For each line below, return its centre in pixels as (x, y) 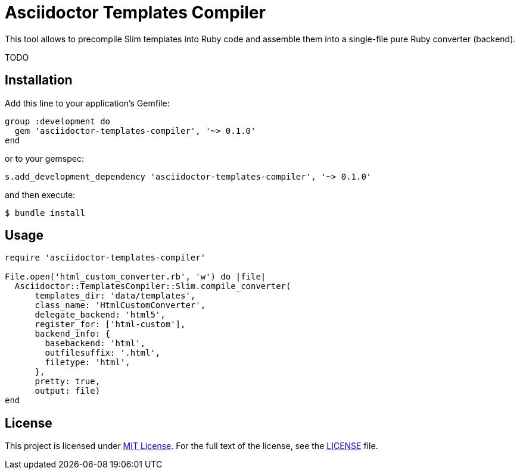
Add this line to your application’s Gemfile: (87, 103)
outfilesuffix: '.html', (103, 353)
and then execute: (40, 194)
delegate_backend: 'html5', (100, 315)
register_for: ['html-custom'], (110, 324)
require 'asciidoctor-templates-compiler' (105, 258)
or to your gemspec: (45, 158)
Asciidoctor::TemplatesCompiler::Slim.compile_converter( (153, 286)
